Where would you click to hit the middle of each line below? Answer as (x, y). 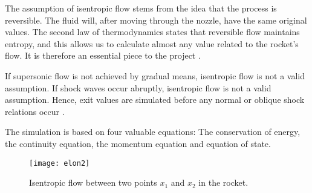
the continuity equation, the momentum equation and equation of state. (138, 143)
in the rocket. (223, 182)
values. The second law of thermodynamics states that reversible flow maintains (152, 32)
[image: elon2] (60, 163)
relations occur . (35, 111)
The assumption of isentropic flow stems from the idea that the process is (141, 8)
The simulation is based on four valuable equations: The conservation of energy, (153, 132)
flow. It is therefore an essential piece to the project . (103, 55)
